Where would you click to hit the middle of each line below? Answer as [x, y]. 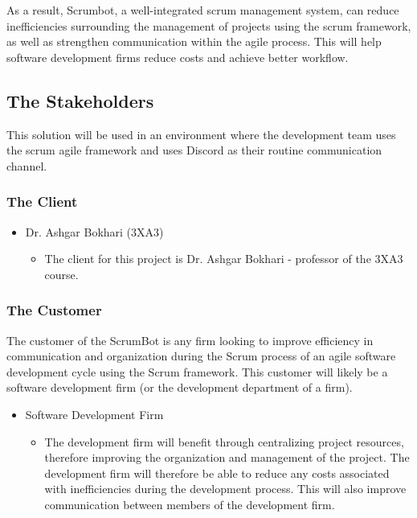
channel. [27, 165]
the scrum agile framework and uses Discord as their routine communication [194, 150]
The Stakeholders [80, 100]
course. [61, 274]
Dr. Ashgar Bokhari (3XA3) [94, 231]
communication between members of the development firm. [190, 504]
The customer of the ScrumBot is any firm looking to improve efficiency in [190, 340]
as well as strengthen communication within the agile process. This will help [194, 41]
